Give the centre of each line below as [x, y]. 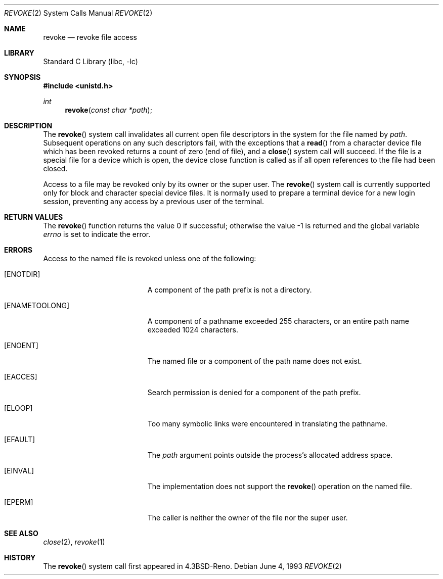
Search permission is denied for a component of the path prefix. [254, 392]
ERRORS [18, 250]
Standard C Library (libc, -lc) [91, 61]
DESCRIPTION [28, 126]
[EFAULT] [20, 439]
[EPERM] [19, 502]
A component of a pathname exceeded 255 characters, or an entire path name [278, 321]
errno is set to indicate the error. [97, 234]
